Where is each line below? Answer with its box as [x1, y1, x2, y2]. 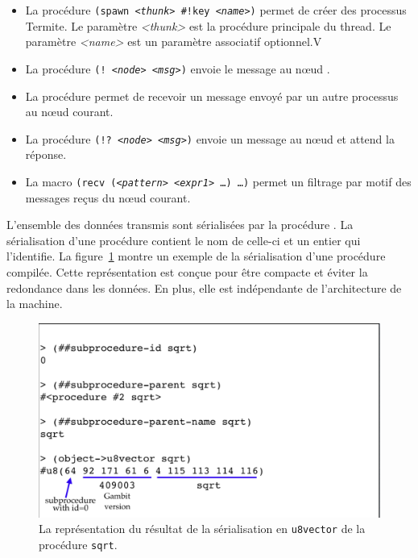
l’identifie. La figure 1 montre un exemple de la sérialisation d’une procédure [6, 248, 386, 264]
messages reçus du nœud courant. [25, 189, 191, 206]
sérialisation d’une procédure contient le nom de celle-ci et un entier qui [6, 231, 361, 248]
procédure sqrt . [39, 535, 118, 552]
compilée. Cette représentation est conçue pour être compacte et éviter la [6, 263, 368, 280]
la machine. [6, 295, 63, 312]
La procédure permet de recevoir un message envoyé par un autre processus [25, 87, 399, 104]
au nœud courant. [25, 103, 114, 120]
